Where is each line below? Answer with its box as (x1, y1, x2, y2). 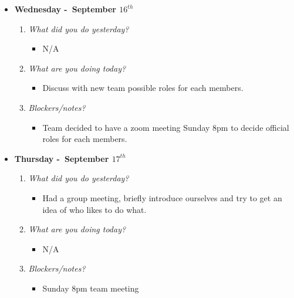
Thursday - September (14, 152, 109, 164)
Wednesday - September (14, 3, 116, 15)
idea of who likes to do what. (42, 203, 147, 215)
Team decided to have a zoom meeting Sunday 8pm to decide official (42, 121, 289, 133)
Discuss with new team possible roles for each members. (42, 82, 244, 94)
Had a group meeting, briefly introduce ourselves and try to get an (42, 191, 282, 204)
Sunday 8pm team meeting (42, 282, 139, 294)
